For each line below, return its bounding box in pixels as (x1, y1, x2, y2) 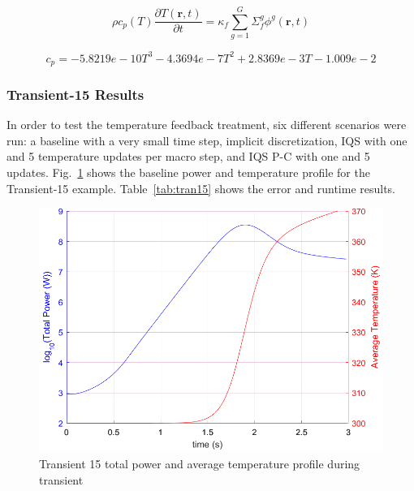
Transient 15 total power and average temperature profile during (39, 454, 360, 472)
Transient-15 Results (6, 84, 144, 104)
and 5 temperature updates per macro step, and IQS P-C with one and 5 (6, 148, 370, 165)
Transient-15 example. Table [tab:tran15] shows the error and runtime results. (6, 179, 396, 196)
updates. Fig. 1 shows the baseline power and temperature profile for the (6, 164, 370, 181)
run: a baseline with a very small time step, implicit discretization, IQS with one (6, 131, 408, 149)
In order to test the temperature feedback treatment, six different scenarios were (6, 116, 407, 133)
